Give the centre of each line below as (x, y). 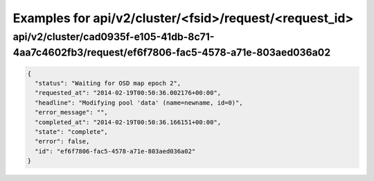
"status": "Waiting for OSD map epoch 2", (108, 84)
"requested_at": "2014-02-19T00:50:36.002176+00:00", (128, 93)
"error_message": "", (72, 112)
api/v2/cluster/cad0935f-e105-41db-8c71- (114, 37)
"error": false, (62, 141)
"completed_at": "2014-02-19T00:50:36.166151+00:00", (128, 122)
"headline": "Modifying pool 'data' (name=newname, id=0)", (139, 103)
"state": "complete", (72, 131)
